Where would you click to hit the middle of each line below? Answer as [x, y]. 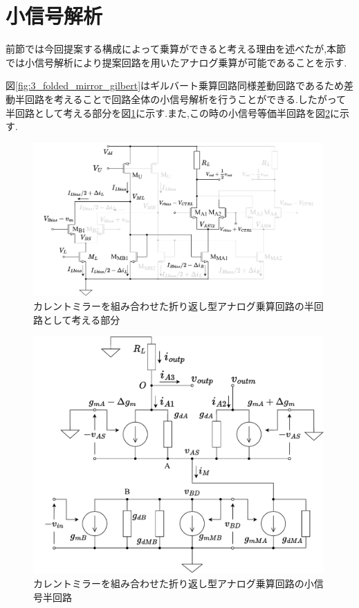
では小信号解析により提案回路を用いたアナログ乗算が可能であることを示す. [176, 62]
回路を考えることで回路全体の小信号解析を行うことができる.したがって [185, 99]
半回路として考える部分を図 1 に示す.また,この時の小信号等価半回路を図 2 [168, 112]
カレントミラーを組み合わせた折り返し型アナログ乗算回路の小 [174, 583]
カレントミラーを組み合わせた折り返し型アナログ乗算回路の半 [174, 306]
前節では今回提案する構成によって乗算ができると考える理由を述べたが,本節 [176, 49]
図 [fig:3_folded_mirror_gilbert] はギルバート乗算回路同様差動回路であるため [175, 85]
